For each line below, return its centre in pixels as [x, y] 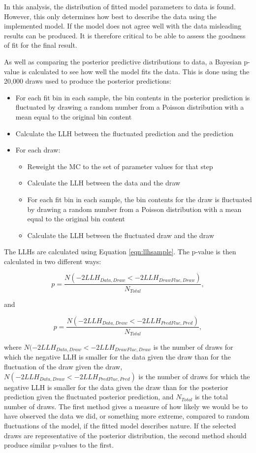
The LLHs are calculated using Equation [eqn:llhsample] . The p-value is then [120, 252]
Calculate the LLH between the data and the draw [104, 183]
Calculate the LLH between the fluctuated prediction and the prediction [125, 133]
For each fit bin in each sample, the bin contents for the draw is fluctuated [140, 199]
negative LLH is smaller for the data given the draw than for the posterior [116, 387]
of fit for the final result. [41, 45]
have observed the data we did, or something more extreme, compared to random [127, 416]
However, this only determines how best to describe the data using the [110, 16]
